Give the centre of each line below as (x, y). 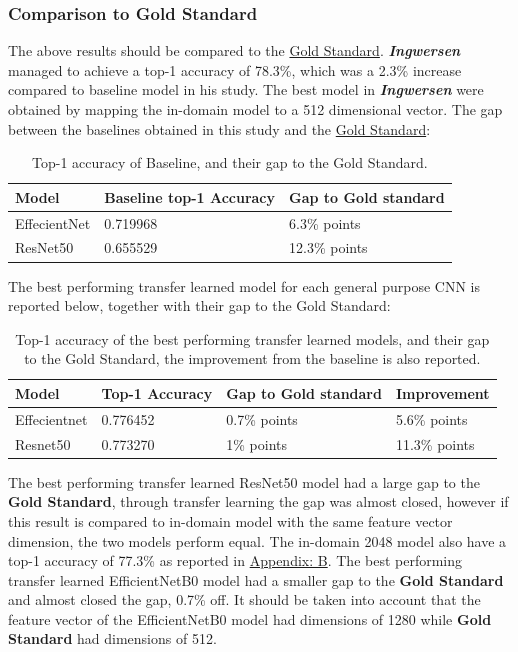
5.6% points (431, 418)
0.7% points (262, 418)
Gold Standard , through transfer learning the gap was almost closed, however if (258, 501)
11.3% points (435, 443)
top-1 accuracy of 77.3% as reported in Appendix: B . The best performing (235, 560)
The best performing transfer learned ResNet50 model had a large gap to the (244, 481)
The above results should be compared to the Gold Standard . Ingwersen (234, 50)
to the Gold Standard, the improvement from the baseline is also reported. (252, 358)
